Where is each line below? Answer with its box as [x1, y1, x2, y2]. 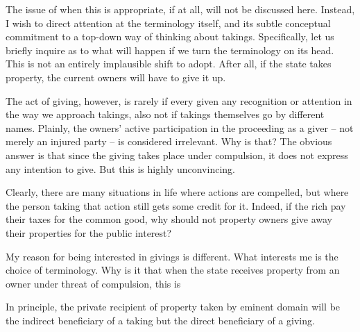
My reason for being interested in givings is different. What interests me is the [6, 249, 338, 263]
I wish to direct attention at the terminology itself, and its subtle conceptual [6, 15, 331, 30]
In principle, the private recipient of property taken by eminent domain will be [6, 299, 341, 314]
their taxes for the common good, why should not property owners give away [6, 212, 332, 226]
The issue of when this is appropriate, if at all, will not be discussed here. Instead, [6, 2, 355, 16]
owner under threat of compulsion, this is [6, 276, 181, 290]
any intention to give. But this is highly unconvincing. [6, 161, 235, 176]
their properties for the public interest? [6, 225, 172, 240]
